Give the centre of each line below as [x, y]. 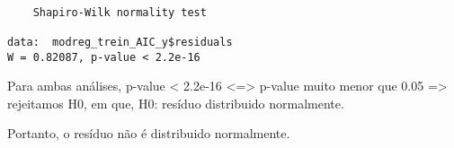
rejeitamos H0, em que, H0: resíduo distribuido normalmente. [176, 103]
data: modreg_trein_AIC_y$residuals [120, 42]
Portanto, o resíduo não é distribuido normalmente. [149, 133]
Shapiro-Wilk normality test [120, 12]
